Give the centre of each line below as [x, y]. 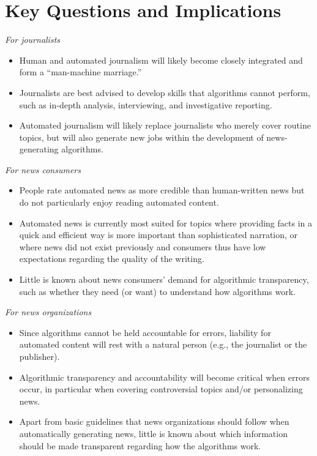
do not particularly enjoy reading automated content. [119, 202]
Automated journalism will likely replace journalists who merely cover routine [165, 125]
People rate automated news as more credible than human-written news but [162, 190]
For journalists [33, 39]
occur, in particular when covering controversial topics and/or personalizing [161, 389]
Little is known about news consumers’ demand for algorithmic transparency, [164, 279]
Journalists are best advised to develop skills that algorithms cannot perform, [165, 92]
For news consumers [43, 169]
